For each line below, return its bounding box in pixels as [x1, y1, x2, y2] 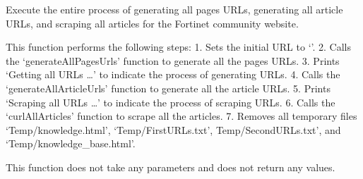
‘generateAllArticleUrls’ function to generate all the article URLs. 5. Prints [6, 80, 331, 95]
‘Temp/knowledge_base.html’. [6, 136, 136, 151]
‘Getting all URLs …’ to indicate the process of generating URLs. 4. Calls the [6, 67, 340, 82]
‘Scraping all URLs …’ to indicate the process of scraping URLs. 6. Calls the [6, 94, 335, 109]
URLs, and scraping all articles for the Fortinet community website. [6, 16, 299, 30]
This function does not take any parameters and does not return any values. [6, 159, 335, 174]
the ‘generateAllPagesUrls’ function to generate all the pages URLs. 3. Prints [6, 53, 340, 68]
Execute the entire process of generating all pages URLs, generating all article [6, 2, 343, 16]
